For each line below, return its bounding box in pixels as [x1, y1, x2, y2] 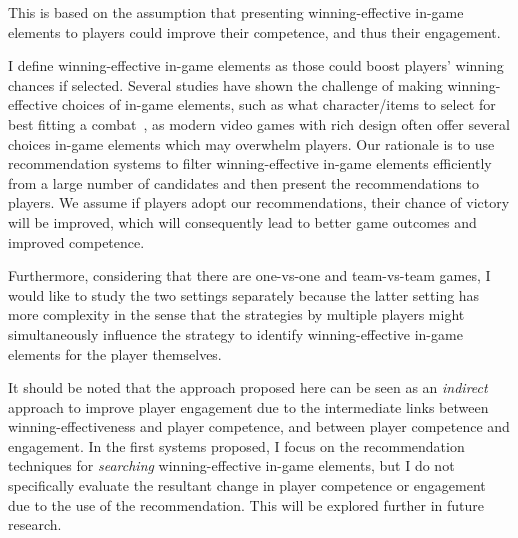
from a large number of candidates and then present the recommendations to [8, 172, 479, 193]
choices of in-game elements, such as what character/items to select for [62, 94, 496, 115]
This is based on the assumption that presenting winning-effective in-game [8, 2, 464, 22]
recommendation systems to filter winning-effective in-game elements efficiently [8, 153, 492, 174]
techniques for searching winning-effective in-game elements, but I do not [8, 455, 455, 476]
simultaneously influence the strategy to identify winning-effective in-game [8, 323, 463, 344]
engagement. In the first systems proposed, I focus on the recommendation [8, 435, 465, 456]
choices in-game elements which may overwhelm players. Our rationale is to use [8, 133, 495, 154]
